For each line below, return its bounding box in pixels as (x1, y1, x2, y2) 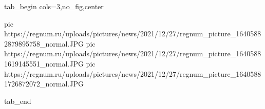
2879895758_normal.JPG (4, 38, 84, 49)
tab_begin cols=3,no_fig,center (4, 1, 104, 11)
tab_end (4, 95, 31, 106)
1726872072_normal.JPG (4, 78, 84, 89)
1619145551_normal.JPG (4, 58, 84, 69)
